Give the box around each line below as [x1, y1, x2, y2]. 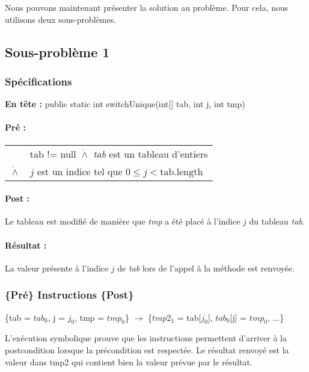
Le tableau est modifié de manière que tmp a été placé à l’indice [5, 215, 240, 228]
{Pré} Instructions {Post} [5, 287, 134, 302]
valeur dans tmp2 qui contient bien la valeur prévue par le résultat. [5, 355, 252, 368]
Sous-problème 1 [5, 42, 110, 61]
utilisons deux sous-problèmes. [5, 13, 117, 25]
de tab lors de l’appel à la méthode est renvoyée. [117, 261, 295, 274]
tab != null [29, 146, 76, 161]
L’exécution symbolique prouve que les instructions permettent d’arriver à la [5, 332, 287, 344]
